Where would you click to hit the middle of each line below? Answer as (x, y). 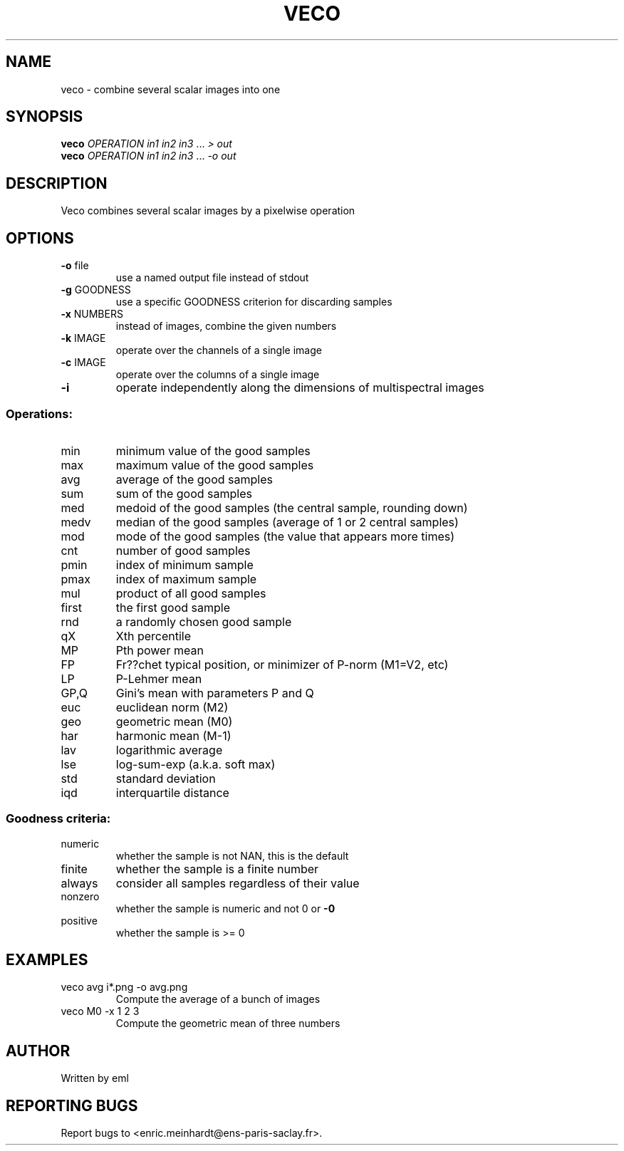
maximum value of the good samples (215, 465)
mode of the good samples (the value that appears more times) (285, 536)
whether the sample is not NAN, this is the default (232, 855)
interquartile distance (172, 792)
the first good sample (173, 607)
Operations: (39, 413)
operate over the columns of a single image (218, 375)
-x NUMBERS (92, 314)
